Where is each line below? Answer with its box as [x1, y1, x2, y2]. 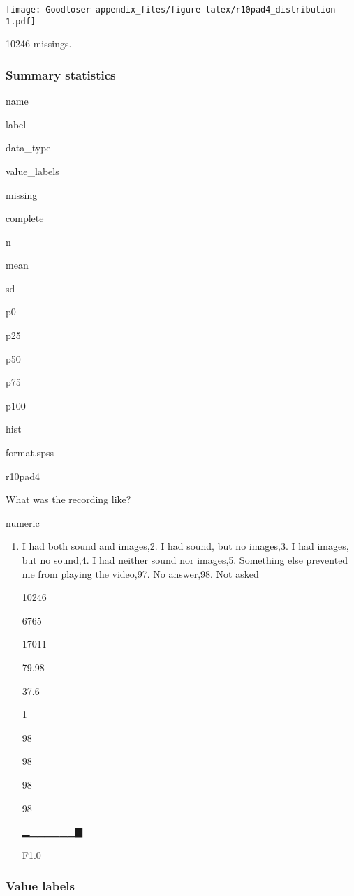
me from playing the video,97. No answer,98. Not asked [22, 566, 259, 581]
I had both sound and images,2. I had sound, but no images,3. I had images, [22, 539, 349, 553]
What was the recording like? [6, 492, 131, 507]
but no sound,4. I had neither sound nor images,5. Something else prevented [22, 553, 348, 567]
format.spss [6, 445, 54, 460]
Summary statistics [6, 66, 116, 83]
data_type [6, 140, 51, 155]
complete [6, 211, 44, 225]
